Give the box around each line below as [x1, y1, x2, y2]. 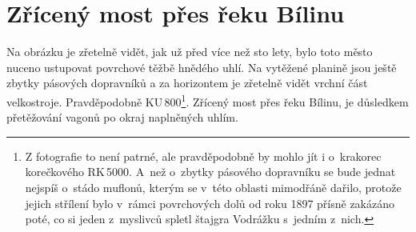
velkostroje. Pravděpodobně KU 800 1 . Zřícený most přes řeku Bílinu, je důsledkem [6, 90, 409, 110]
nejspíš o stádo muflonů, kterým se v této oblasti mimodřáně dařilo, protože [25, 178, 402, 195]
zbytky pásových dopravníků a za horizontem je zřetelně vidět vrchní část [6, 74, 368, 91]
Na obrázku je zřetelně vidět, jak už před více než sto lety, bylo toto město [6, 43, 373, 60]
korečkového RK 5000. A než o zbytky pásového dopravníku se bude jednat [25, 163, 396, 180]
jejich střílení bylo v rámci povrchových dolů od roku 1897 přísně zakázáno [25, 194, 395, 211]
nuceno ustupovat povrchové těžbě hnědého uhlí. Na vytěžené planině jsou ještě [6, 58, 397, 75]
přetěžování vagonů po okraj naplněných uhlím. [6, 109, 238, 126]
